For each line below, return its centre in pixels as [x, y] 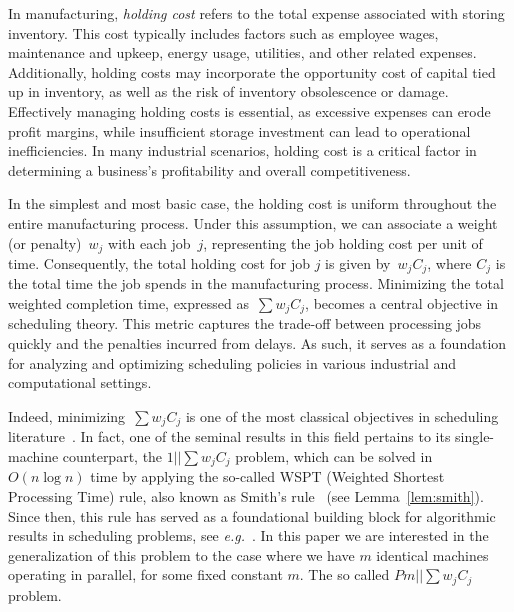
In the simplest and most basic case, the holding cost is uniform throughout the [252, 203]
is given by [358, 262]
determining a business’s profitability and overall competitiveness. [209, 169]
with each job [149, 242]
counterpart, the [112, 455]
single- [475, 436]
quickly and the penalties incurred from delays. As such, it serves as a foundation [257, 343]
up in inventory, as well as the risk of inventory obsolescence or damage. [228, 91]
